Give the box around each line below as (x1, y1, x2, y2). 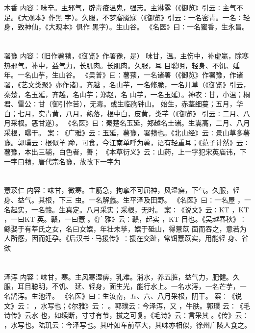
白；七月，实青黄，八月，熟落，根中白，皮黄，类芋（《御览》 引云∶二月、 (4, 108, 243, 118)
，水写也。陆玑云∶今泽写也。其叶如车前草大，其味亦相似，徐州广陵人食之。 (4, 319, 251, 330)
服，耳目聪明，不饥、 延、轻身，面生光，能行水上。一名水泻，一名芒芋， (4, 281, 240, 291)
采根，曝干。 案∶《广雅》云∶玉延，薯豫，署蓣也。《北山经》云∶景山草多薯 (4, 127, 250, 137)
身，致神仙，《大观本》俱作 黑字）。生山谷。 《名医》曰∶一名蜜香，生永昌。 (4, 22, 249, 32)
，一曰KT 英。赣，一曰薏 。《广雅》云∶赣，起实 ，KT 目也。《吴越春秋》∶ (4, 214, 247, 224)
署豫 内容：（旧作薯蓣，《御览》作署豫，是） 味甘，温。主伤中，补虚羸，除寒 (4, 51, 249, 61)
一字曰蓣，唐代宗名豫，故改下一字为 (4, 156, 121, 166)
